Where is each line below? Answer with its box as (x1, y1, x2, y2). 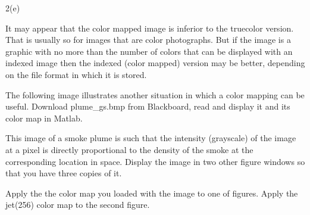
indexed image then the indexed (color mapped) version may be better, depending (5, 57, 305, 69)
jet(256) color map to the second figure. (5, 198, 150, 211)
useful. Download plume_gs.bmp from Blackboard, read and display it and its (5, 100, 290, 113)
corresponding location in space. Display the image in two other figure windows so (5, 155, 305, 167)
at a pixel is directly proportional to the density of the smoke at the (5, 143, 253, 155)
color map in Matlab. (5, 111, 83, 124)
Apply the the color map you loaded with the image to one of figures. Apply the (5, 186, 298, 199)
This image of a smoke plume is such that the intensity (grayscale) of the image (5, 132, 296, 144)
